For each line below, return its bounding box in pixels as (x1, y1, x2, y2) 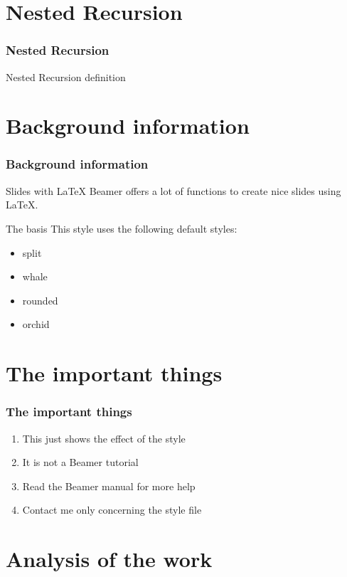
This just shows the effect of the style (22, 430, 186, 445)
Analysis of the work (6, 544, 213, 573)
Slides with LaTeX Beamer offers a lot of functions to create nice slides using (6, 183, 341, 198)
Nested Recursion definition (6, 69, 126, 84)
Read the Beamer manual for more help (22, 478, 196, 493)
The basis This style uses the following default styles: (6, 221, 237, 235)
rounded (22, 292, 58, 307)
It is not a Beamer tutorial (22, 455, 139, 470)
